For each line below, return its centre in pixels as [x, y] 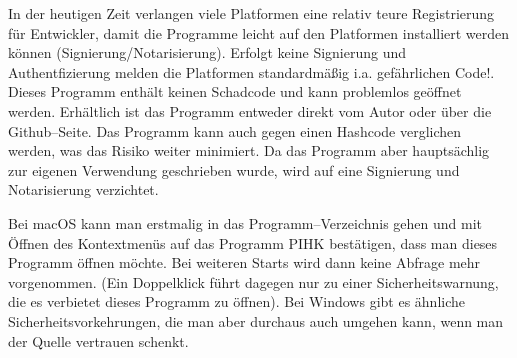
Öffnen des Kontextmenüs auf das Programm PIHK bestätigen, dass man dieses [253, 242]
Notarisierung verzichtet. [83, 189]
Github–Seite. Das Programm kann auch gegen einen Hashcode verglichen [235, 130]
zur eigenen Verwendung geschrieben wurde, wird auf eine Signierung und [234, 169]
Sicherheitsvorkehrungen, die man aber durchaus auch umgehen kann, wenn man [256, 320]
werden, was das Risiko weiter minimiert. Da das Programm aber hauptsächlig [249, 150]
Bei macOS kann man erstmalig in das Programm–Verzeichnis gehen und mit [245, 222]
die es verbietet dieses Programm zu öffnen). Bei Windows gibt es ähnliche [237, 301]
